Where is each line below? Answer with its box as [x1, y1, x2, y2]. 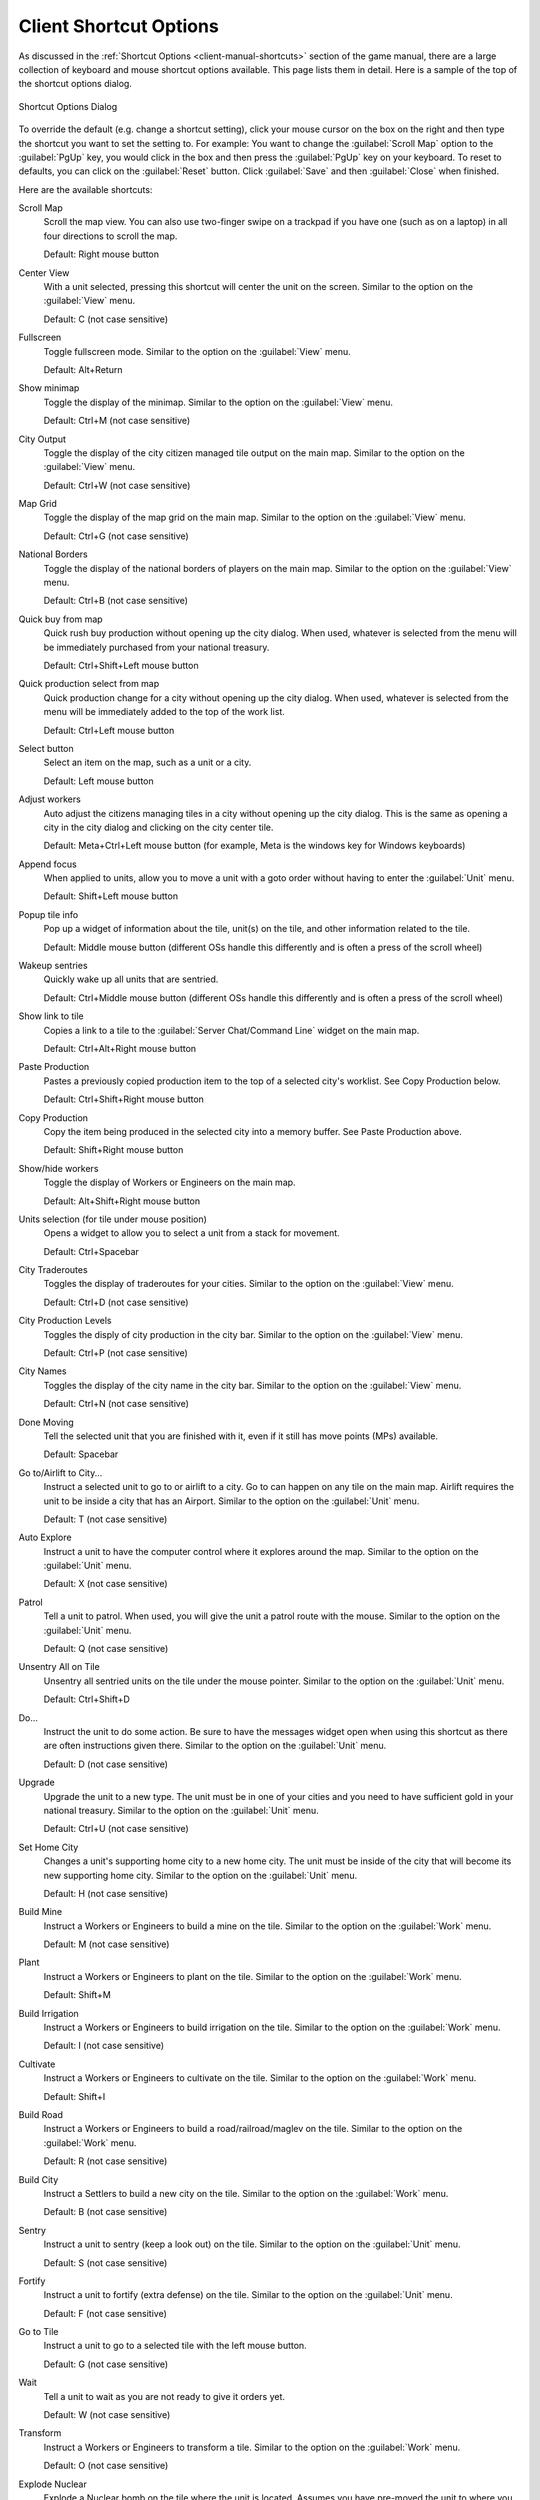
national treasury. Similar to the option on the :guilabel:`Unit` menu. [43, 1804, 319, 1816]
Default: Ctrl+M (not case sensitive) [43, 415, 191, 427]
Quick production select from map [18, 678, 160, 690]
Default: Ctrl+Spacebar [43, 1245, 140, 1257]
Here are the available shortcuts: [18, 183, 153, 195]
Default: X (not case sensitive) [43, 1578, 169, 1590]
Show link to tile [18, 1010, 84, 1022]
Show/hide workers [18, 1162, 99, 1174]
